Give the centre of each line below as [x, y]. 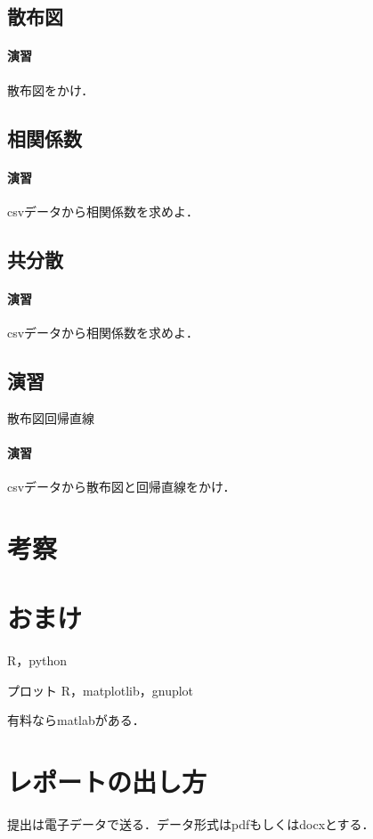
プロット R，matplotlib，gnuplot [101, 690]
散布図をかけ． [51, 90]
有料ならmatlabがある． [76, 720]
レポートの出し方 [107, 782]
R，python [37, 660]
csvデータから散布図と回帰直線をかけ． [122, 487]
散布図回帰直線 [51, 417]
